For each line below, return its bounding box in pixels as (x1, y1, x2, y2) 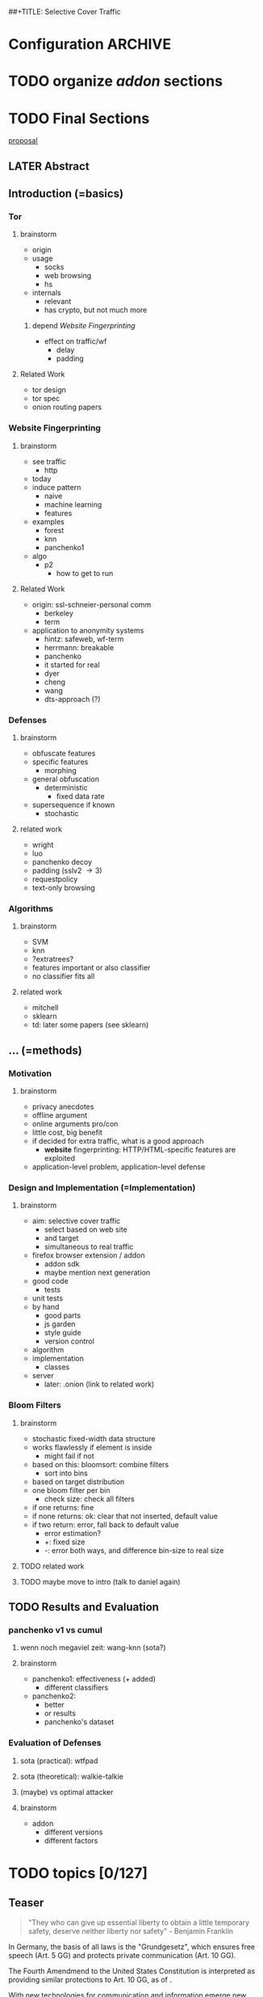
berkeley (44, 608, 74, 618)
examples (31, 517, 65, 527)
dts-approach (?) (44, 694, 101, 704)
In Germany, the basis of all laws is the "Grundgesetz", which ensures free (8, 1941, 256, 1952)
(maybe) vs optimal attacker (19, 1787, 114, 1796)
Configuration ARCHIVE (8, 36, 172, 53)
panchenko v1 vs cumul (8, 1624, 102, 1635)
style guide (44, 1328, 82, 1338)
